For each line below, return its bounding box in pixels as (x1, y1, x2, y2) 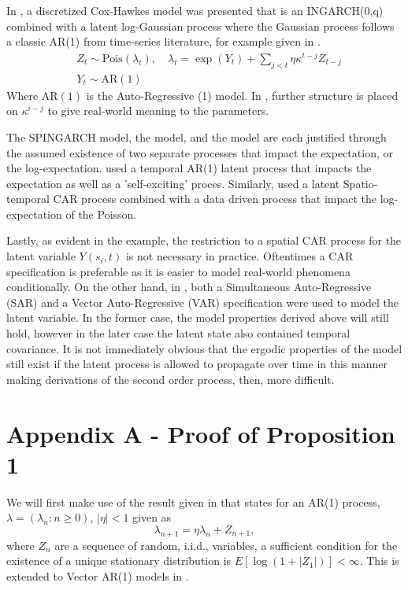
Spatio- (343, 175, 378, 191)
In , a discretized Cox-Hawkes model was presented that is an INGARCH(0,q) (6, 2, 384, 18)
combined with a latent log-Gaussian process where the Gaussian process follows (6, 17, 395, 34)
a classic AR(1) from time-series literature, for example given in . (6, 33, 321, 50)
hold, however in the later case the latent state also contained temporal (6, 325, 351, 341)
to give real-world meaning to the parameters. (47, 102, 269, 119)
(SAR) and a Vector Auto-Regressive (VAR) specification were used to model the (6, 293, 399, 310)
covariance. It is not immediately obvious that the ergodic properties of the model (6, 340, 402, 356)
